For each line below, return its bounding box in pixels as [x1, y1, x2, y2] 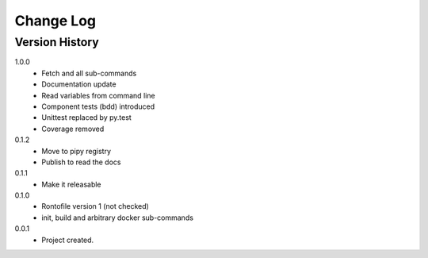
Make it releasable [41, 179, 102, 189]
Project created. [41, 235, 94, 245]
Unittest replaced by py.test [41, 113, 132, 122]
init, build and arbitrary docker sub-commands [41, 213, 194, 222]
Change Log [14, 12, 97, 29]
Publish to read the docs [41, 157, 121, 167]
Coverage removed [41, 124, 105, 133]
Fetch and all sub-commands [41, 68, 137, 78]
